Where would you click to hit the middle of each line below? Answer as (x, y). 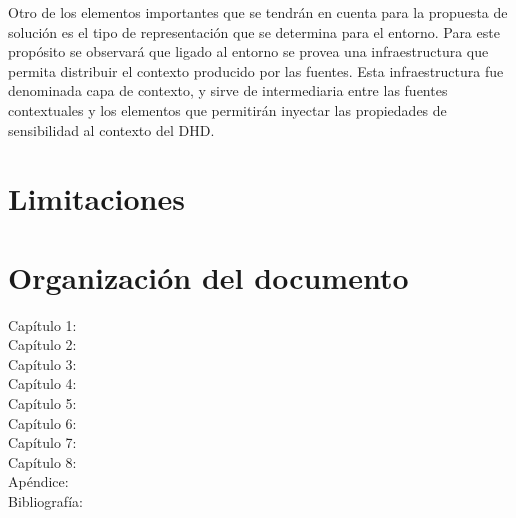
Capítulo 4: (42, 383)
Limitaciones (96, 198)
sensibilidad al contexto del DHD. (111, 129)
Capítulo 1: (42, 324)
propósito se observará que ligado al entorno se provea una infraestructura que (248, 51)
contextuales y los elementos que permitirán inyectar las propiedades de (227, 109)
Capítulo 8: (42, 461)
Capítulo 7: (42, 442)
